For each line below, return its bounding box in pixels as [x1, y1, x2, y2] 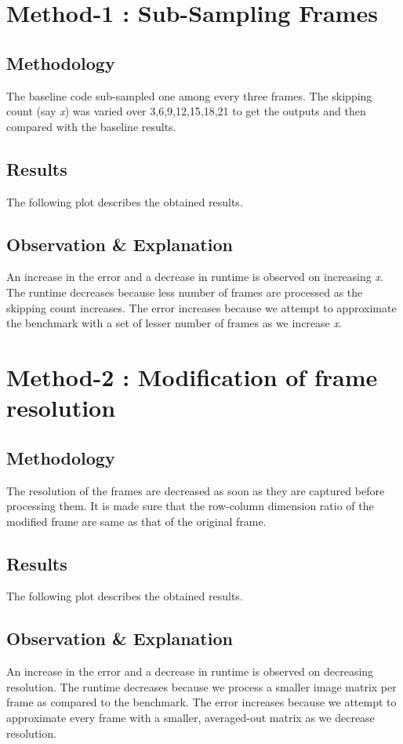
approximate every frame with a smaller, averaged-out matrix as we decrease [6, 709, 375, 726]
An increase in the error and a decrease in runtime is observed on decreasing [6, 663, 374, 680]
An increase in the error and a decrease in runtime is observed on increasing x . [6, 268, 383, 285]
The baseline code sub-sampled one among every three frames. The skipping [6, 87, 372, 104]
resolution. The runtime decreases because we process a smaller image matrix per [6, 678, 397, 695]
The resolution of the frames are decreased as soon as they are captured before [6, 482, 385, 498]
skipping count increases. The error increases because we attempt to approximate [6, 299, 397, 315]
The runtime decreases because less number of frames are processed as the [6, 283, 363, 300]
